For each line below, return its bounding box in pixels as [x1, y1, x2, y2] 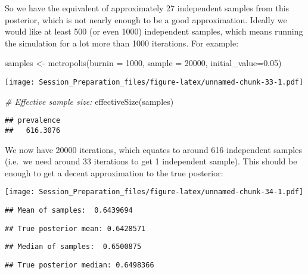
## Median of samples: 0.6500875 [5, 242, 142, 251]
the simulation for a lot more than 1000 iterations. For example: [5, 36, 239, 49]
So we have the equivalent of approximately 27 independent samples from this [5, 2, 290, 14]
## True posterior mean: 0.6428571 [5, 224, 146, 233]
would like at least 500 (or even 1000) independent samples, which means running [5, 25, 303, 38]
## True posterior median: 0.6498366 [5, 260, 154, 269]
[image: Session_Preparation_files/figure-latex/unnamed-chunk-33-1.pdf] [5, 77, 304, 86]
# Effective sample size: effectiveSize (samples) [5, 95, 174, 107]
